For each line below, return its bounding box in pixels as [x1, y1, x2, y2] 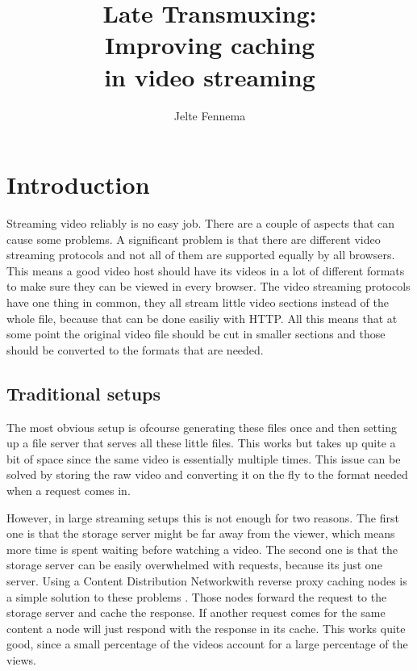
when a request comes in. [6, 481, 131, 498]
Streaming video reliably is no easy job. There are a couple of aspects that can [6, 215, 395, 232]
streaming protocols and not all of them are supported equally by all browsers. [6, 246, 395, 263]
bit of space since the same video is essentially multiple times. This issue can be [6, 450, 401, 467]
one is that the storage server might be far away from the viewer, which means [6, 525, 395, 542]
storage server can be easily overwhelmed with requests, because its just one [6, 556, 382, 573]
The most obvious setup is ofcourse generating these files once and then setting [6, 418, 398, 435]
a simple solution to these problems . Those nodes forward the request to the [6, 588, 387, 605]
